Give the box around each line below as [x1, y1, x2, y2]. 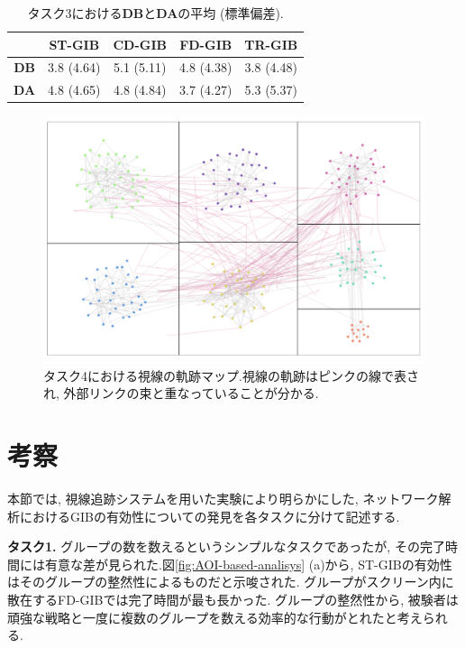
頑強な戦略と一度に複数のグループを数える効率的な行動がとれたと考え [7, 607, 423, 626]
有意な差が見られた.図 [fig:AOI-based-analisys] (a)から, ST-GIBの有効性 [44, 554, 452, 573]
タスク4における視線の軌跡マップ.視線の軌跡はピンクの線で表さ [43, 366, 419, 384]
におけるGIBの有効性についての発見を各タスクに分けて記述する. [19, 506, 400, 525]
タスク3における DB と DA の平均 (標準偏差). [27, 4, 284, 22]
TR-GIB [244, 34, 298, 53]
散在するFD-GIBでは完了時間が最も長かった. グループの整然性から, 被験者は [7, 589, 459, 608]
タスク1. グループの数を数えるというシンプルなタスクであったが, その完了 [7, 537, 445, 556]
